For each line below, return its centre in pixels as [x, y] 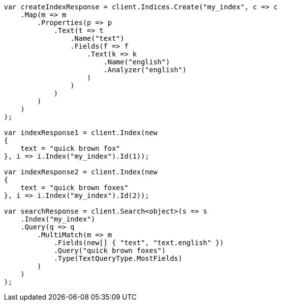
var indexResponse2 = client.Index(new [81, 172]
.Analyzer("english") [145, 70]
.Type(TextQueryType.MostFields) [118, 258]
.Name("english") [137, 62]
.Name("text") [97, 38]
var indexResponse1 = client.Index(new [81, 133]
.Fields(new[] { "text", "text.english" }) [139, 243]
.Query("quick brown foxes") [110, 250]
